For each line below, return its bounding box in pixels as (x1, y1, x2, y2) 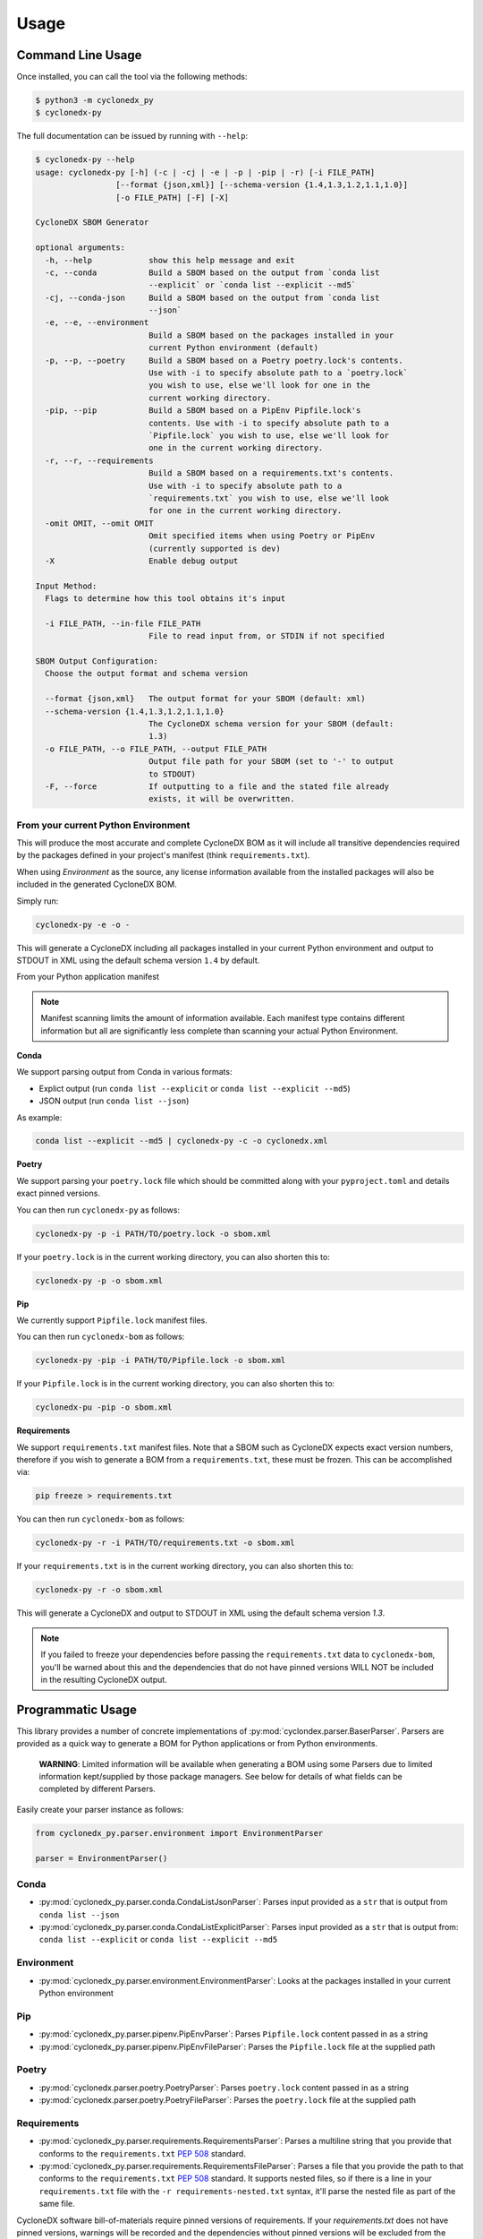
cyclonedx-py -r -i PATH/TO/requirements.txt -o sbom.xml (35, 1538, 295, 1548)
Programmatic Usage (16, 1702, 138, 1717)
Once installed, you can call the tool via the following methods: (16, 72, 248, 82)
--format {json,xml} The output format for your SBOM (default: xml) (45, 694, 366, 704)
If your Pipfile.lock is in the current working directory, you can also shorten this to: (16, 1378, 335, 1389)
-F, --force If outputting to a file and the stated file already (45, 781, 389, 792)
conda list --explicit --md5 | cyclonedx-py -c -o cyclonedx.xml (35, 1136, 328, 1146)
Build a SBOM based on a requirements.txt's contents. (148, 468, 394, 478)
